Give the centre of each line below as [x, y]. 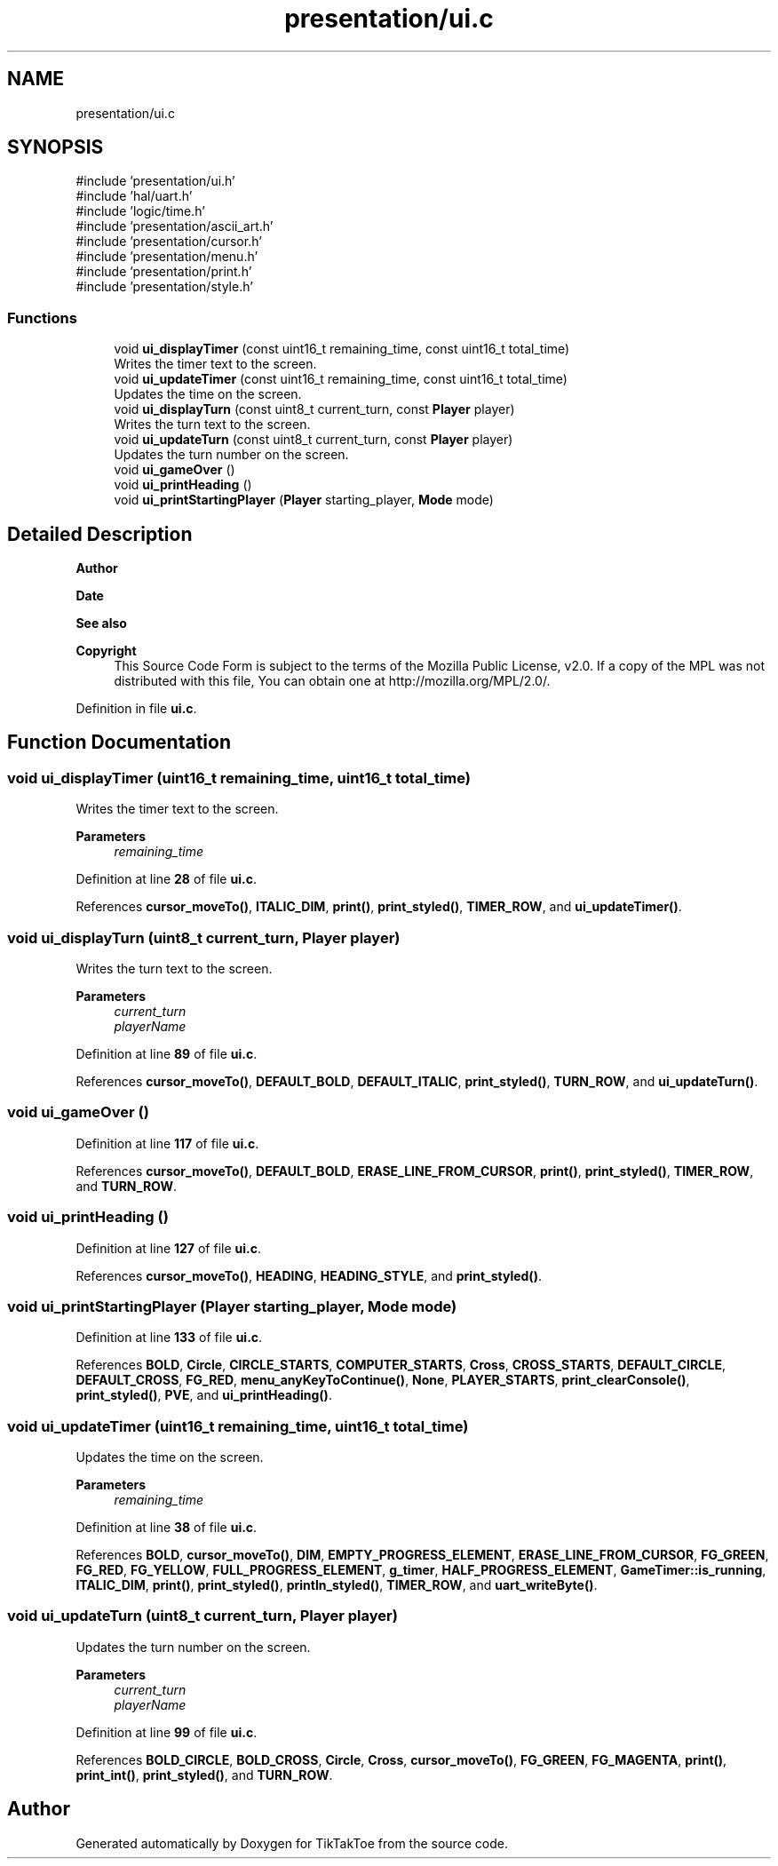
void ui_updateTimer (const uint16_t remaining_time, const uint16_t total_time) [341, 379]
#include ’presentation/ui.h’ [155, 181]
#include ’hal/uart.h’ [134, 196]
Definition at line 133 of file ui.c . [169, 1338]
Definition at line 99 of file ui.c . [167, 1732]
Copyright [106, 651]
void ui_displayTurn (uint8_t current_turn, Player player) [204, 937]
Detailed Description [100, 534]
